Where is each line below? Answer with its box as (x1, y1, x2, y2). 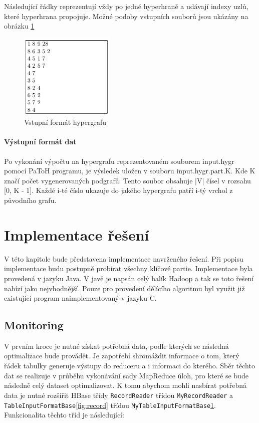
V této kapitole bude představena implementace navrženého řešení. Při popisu (4, 253, 243, 264)
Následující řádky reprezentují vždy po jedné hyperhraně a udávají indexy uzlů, (4, 1, 248, 11)
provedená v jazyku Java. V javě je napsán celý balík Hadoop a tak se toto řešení (4, 273, 254, 283)
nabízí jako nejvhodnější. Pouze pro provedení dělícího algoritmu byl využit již (4, 283, 245, 293)
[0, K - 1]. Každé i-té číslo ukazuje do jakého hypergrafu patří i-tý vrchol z (4, 185, 233, 195)
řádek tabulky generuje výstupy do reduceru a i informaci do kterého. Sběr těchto (4, 360, 255, 371)
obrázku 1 (4, 21, 35, 31)
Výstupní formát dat (4, 136, 77, 147)
